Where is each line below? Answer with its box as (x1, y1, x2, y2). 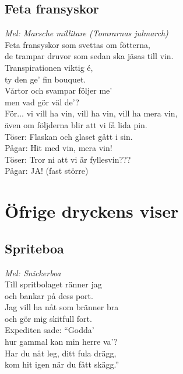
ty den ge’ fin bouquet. (5, 73, 86, 85)
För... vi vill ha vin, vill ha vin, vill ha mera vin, (5, 107, 178, 119)
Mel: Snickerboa (5, 266, 61, 279)
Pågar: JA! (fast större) (5, 164, 89, 177)
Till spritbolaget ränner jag (5, 278, 102, 290)
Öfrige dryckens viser (5, 199, 179, 223)
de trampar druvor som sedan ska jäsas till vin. (5, 50, 174, 62)
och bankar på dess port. (5, 289, 93, 301)
